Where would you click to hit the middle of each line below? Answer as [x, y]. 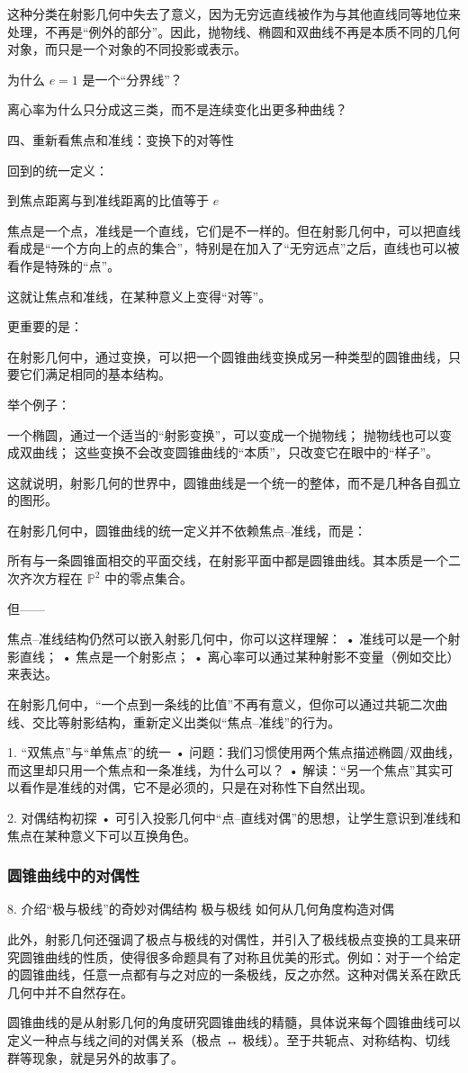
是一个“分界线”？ [132, 79]
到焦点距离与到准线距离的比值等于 [108, 200]
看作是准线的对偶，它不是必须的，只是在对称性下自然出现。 [196, 787]
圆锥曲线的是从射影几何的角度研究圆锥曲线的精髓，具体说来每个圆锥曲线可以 [234, 1022]
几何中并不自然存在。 [70, 992]
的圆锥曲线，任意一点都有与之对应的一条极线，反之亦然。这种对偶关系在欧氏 [234, 974]
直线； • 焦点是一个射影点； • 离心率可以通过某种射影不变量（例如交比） [239, 656]
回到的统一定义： [58, 170]
